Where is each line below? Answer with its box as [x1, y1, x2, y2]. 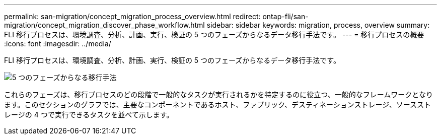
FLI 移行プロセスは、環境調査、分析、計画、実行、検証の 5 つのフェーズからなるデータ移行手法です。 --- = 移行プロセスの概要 [4, 30, 424, 39]
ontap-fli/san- [262, 12, 309, 21]
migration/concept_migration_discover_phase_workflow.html [4, 21, 205, 29]
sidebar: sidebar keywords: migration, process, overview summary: [206, 21, 430, 29]
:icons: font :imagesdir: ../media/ [4, 39, 111, 48]
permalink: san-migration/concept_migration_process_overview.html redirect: [4, 12, 261, 21]
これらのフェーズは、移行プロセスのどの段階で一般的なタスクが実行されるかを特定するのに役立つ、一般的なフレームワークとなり [4, 90, 433, 99]
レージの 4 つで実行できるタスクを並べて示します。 [4, 110, 174, 119]
